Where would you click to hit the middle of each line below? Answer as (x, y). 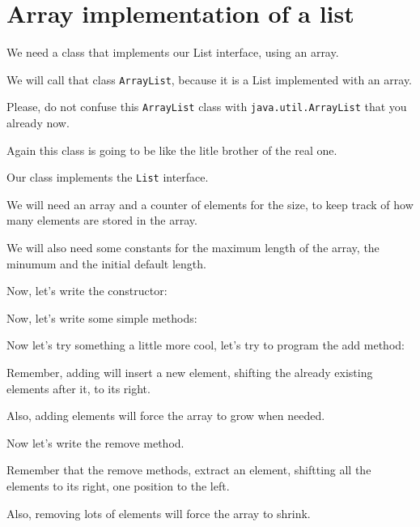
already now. (38, 123)
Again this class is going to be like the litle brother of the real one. (172, 150)
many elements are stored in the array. (102, 220)
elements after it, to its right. (78, 388)
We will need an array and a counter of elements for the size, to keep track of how (210, 204)
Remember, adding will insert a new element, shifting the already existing (190, 373)
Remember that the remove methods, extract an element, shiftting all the (189, 470)
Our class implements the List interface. (108, 177)
